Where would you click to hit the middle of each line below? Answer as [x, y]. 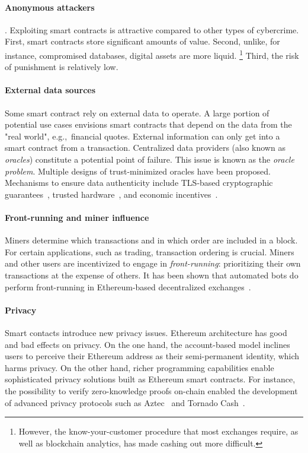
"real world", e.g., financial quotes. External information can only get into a [142, 136]
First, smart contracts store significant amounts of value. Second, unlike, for [142, 41]
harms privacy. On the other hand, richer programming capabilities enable [139, 367]
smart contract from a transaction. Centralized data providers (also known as [145, 148]
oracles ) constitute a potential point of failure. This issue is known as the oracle [150, 159]
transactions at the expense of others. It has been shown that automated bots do [152, 275]
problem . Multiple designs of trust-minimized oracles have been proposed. [138, 171]
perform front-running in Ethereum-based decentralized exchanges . [128, 286]
